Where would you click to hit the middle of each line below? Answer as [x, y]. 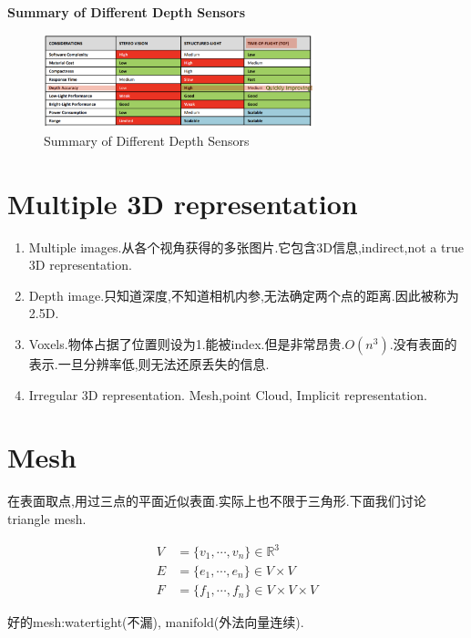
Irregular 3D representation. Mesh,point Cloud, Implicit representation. [228, 394]
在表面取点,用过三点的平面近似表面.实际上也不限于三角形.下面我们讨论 [217, 501]
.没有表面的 [423, 343]
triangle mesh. [47, 518]
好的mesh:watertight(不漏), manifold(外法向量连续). [156, 622]
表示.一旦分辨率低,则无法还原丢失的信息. [149, 363]
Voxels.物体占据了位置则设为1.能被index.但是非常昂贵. [187, 343]
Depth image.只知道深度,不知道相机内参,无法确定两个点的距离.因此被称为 [244, 295]
